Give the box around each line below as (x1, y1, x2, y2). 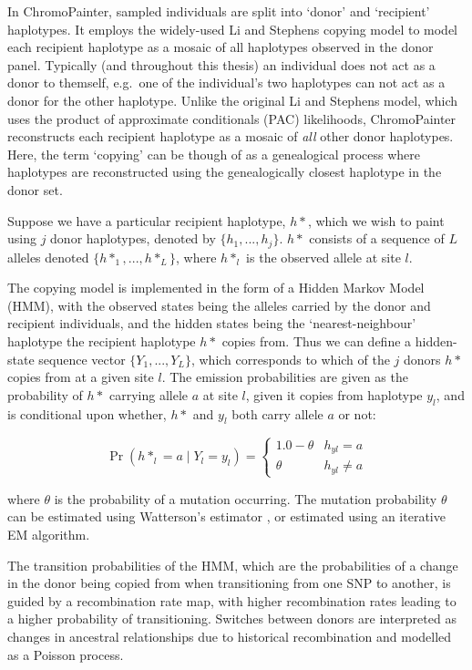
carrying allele (108, 385, 189, 404)
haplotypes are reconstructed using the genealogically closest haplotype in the (7, 162, 442, 181)
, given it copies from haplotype (245, 385, 423, 404)
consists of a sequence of (309, 229, 445, 248)
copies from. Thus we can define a (221, 331, 412, 350)
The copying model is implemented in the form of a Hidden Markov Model (7, 278, 425, 297)
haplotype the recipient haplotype (7, 331, 196, 350)
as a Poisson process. (7, 644, 124, 664)
